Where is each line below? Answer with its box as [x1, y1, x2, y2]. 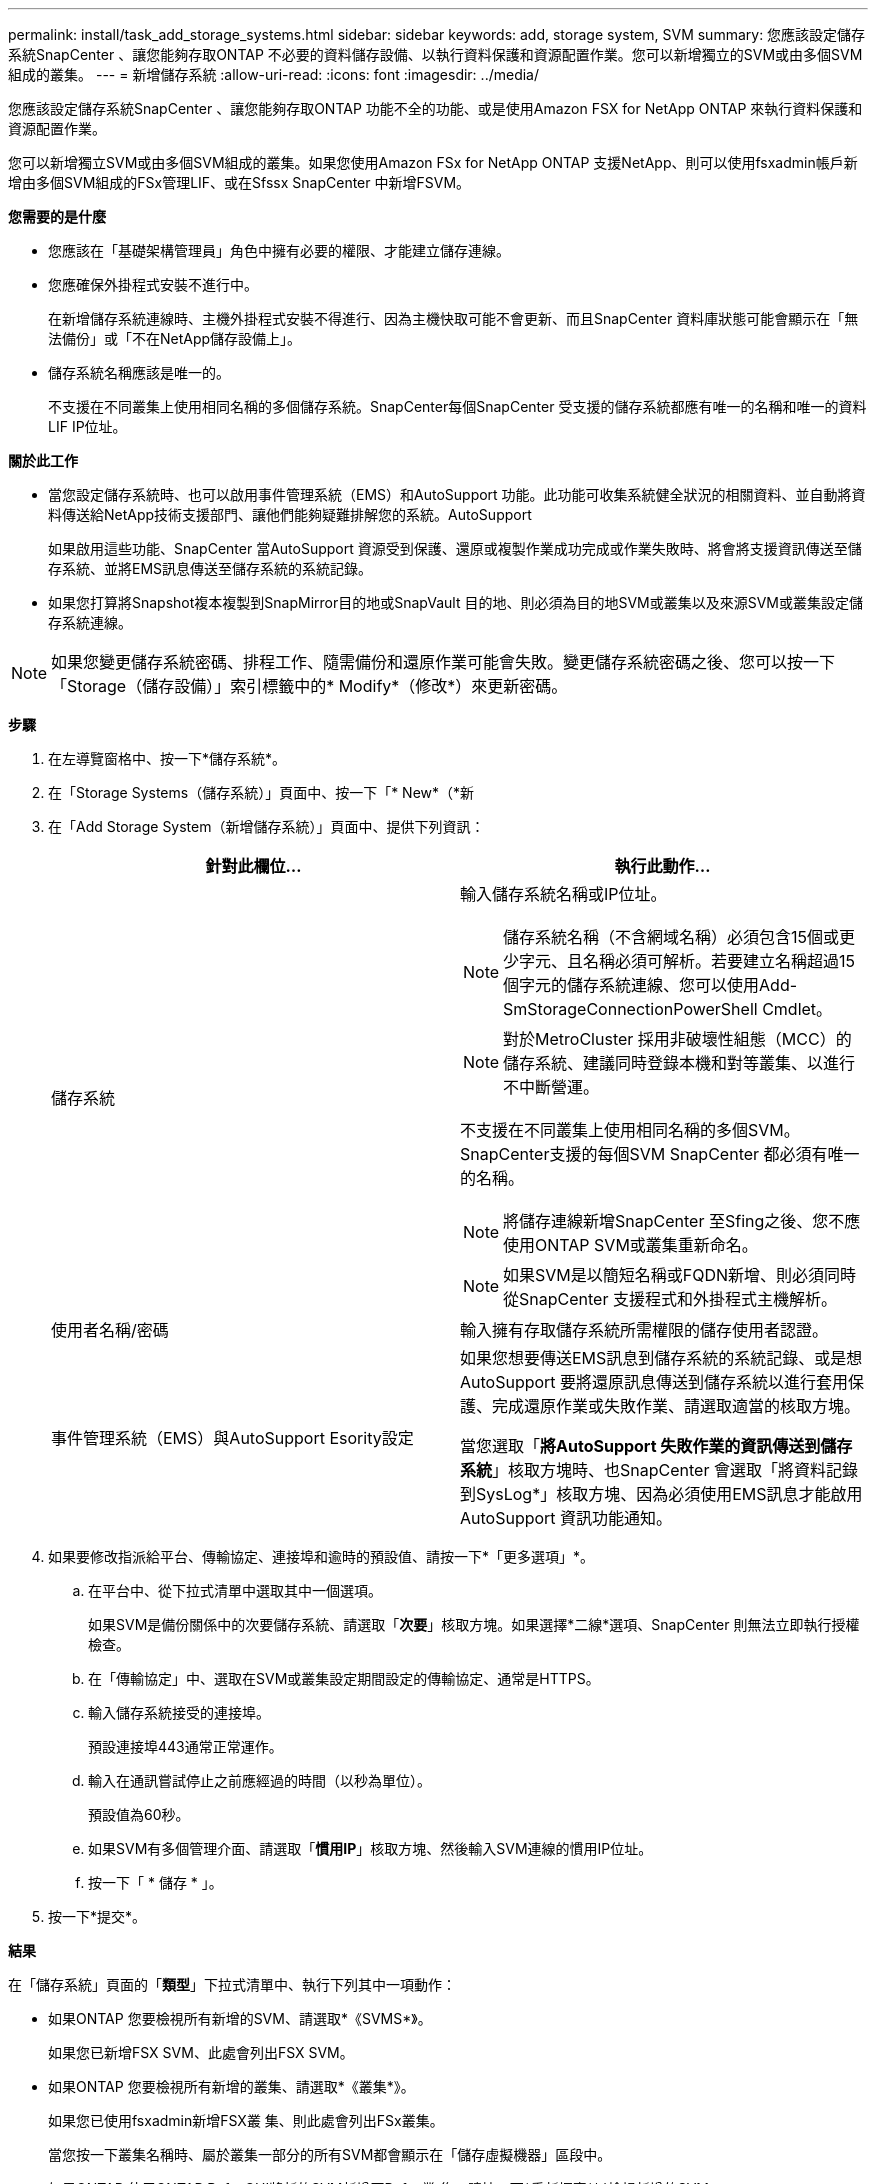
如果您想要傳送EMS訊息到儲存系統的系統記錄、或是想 [460, 1348, 863, 1368]
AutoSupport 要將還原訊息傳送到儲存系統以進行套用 [460, 1372, 849, 1392]
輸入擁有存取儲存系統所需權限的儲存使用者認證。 [460, 1320, 829, 1340]
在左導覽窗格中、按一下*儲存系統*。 [48, 750, 287, 767]
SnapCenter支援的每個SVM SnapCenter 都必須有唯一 [460, 1144, 860, 1164]
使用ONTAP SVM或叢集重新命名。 [503, 1235, 758, 1255]
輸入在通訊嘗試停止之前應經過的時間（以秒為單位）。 [88, 1772, 431, 1789]
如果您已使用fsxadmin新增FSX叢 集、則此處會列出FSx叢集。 [48, 2112, 444, 2129]
